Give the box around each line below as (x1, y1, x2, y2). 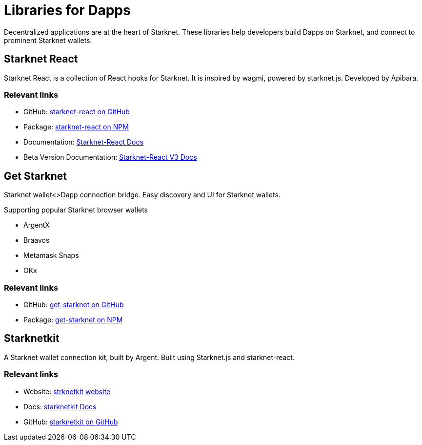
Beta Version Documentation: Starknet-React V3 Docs (23, 153, 197, 162)
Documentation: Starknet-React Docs (23, 138, 143, 147)
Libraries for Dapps (4, 2, 131, 19)
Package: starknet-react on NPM (23, 123, 129, 131)
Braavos (23, 236, 50, 245)
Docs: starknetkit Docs (23, 402, 97, 411)
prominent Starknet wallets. (4, 36, 92, 44)
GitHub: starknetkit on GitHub (23, 417, 118, 426)
